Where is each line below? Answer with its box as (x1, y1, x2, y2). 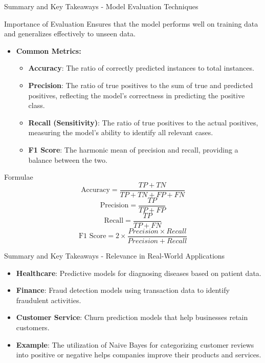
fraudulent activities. (16, 294, 81, 305)
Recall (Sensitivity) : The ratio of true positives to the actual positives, (28, 117, 258, 127)
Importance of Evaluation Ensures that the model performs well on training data (4, 18, 258, 29)
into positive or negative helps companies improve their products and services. (16, 349, 261, 360)
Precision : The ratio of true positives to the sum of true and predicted (28, 79, 253, 90)
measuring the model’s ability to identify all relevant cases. (28, 127, 213, 138)
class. (28, 100, 45, 111)
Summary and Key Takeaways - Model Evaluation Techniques (4, 1, 198, 11)
